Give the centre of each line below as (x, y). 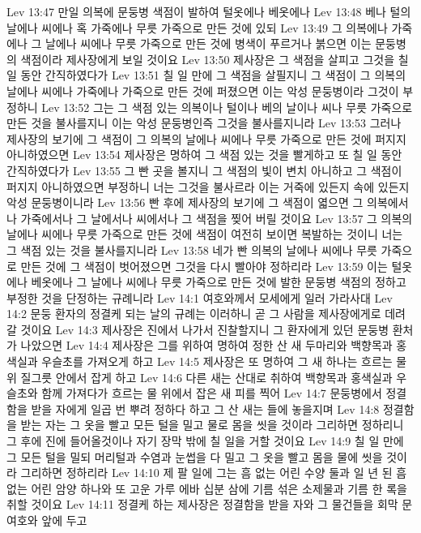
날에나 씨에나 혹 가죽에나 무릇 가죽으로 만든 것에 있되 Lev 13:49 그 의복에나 (197, 27)
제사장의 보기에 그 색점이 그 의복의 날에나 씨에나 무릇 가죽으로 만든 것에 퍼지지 (206, 138)
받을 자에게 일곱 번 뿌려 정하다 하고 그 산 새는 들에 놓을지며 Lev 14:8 (205, 408)
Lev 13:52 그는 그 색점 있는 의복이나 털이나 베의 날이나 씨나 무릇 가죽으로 (227, 107)
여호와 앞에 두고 (47, 520)
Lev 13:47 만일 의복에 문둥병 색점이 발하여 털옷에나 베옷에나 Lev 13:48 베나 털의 (209, 11)
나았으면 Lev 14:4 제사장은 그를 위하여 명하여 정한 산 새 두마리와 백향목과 (206, 345)
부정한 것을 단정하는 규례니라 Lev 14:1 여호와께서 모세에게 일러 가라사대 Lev (200, 297)
